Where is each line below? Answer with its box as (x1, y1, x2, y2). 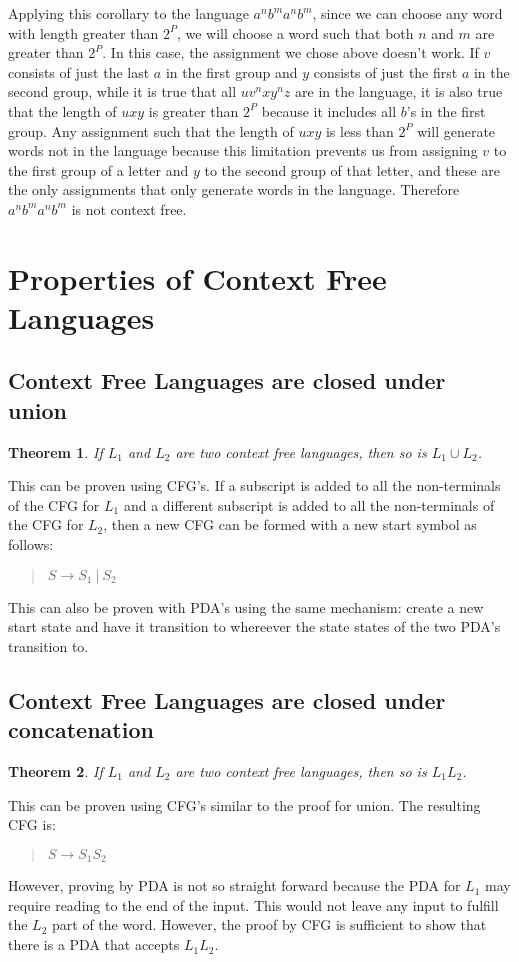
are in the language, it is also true (295, 81, 503, 102)
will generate (417, 120, 496, 141)
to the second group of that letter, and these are (204, 159, 500, 180)
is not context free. (71, 198, 187, 219)
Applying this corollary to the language (8, 3, 249, 23)
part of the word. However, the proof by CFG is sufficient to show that (52, 914, 487, 935)
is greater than (148, 100, 239, 121)
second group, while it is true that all (8, 81, 237, 102)
